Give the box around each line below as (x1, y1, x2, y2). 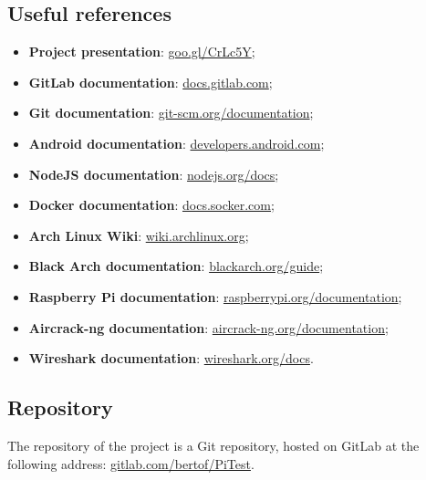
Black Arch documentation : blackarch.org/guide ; (28, 256, 324, 276)
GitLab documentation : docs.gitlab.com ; (28, 72, 273, 91)
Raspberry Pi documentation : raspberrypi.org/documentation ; (28, 287, 402, 306)
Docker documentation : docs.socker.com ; (28, 195, 275, 214)
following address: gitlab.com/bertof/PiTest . (7, 454, 255, 473)
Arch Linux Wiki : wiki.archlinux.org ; (28, 225, 249, 245)
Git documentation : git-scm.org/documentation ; (28, 103, 314, 122)
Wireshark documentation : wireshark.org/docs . (28, 349, 314, 368)
